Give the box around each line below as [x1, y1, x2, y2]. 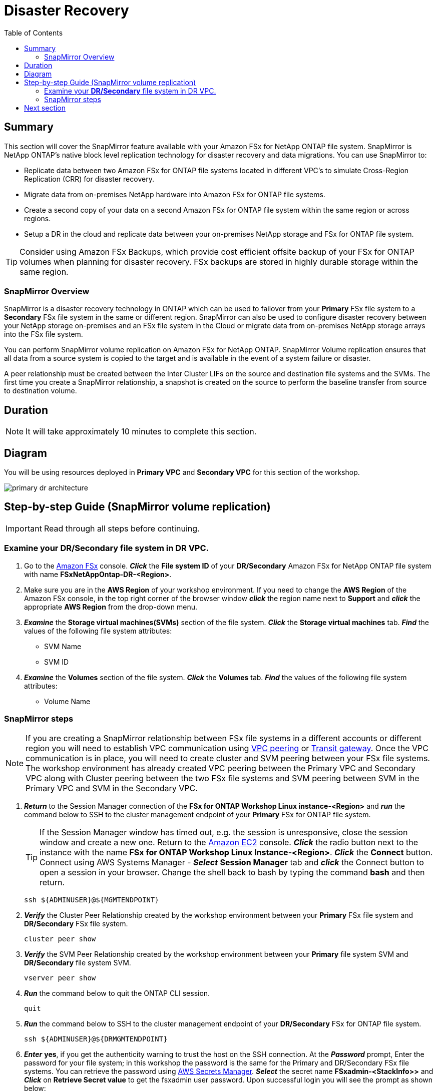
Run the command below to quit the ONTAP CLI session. [24, 989, 210, 998]
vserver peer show [24, 974, 96, 982]
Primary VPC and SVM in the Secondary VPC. [26, 783, 198, 794]
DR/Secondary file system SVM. [24, 958, 131, 967]
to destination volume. [4, 386, 77, 395]
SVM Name [44, 642, 82, 651]
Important [6, 523, 42, 533]
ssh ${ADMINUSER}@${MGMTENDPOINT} [24, 896, 159, 904]
